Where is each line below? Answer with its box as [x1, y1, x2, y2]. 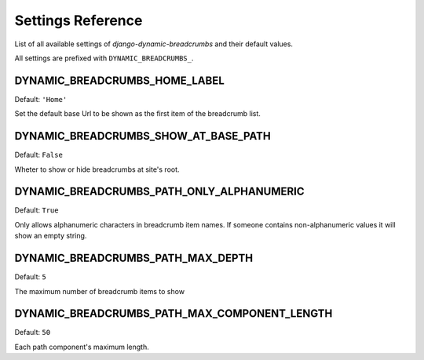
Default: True [14, 205, 59, 215]
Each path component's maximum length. [14, 342, 149, 351]
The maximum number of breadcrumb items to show [14, 286, 185, 296]
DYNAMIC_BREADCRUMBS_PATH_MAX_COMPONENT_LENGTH [14, 307, 333, 321]
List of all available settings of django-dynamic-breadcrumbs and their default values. [14, 39, 294, 49]
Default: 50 [14, 328, 51, 337]
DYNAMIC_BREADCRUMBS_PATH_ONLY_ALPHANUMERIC [14, 185, 305, 198]
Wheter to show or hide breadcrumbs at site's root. [14, 165, 180, 174]
